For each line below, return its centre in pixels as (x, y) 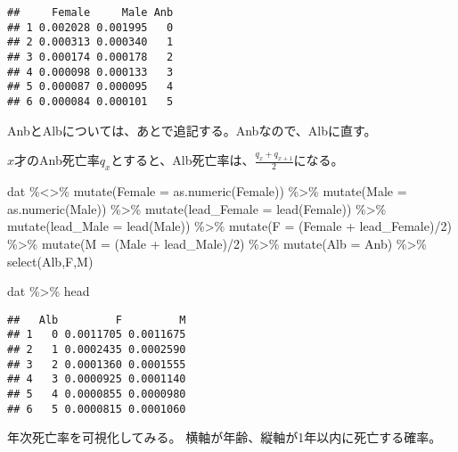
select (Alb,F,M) (50, 261)
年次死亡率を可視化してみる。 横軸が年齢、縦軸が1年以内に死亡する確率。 (225, 437)
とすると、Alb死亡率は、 (183, 160)
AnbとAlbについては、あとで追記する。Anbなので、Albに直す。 (192, 130)
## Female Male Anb (90, 12)
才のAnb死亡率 (57, 160)
